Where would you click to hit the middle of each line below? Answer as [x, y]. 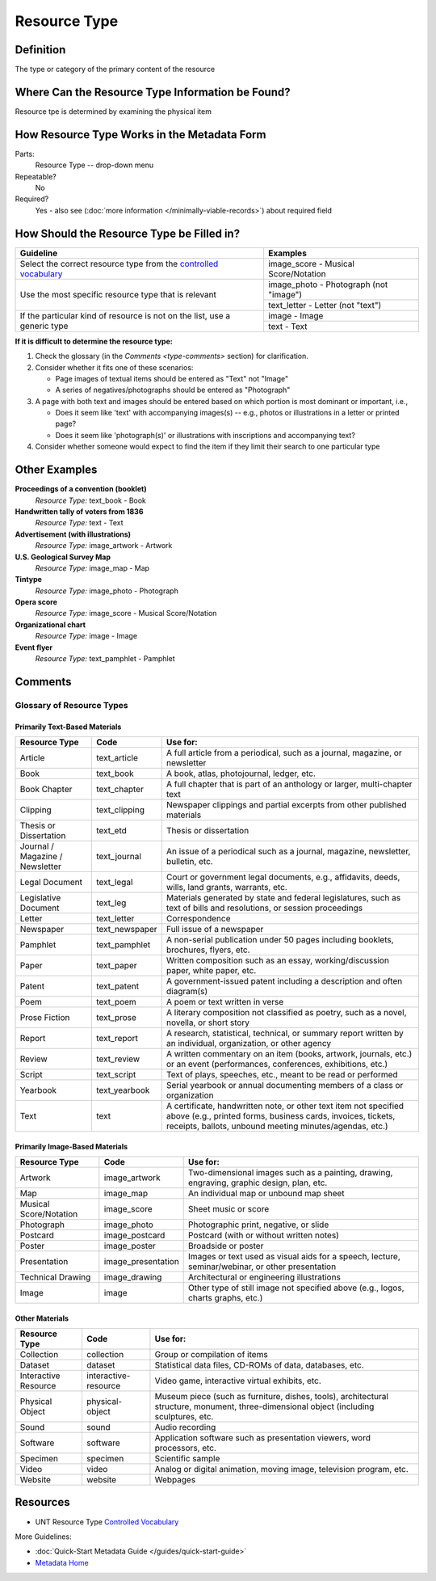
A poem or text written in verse [225, 1001]
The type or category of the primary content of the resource [115, 70]
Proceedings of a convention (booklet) [81, 489]
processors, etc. [186, 1448]
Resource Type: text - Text [80, 523]
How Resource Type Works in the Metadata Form [140, 135]
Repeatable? [36, 176]
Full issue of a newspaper [215, 929]
